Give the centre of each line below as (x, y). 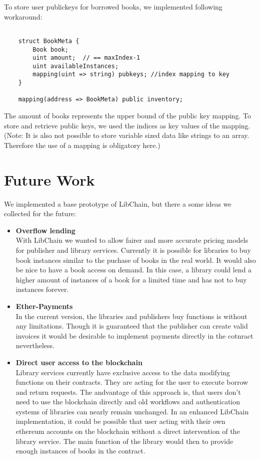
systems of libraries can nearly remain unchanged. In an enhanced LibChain (132, 411)
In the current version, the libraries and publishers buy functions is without (131, 316)
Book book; (50, 49)
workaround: (23, 16)
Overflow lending (45, 230)
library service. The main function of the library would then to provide (124, 441)
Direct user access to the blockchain (79, 362)
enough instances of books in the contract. (80, 451)
